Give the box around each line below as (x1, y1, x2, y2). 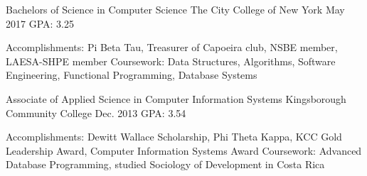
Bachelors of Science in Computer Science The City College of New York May (6, 2, 345, 16)
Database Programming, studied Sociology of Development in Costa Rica (6, 157, 325, 172)
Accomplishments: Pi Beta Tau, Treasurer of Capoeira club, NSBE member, (6, 40, 338, 55)
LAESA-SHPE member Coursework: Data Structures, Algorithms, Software (6, 53, 336, 68)
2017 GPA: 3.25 (6, 16, 74, 31)
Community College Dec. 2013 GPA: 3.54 (6, 105, 186, 120)
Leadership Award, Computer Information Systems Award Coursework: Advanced (6, 143, 362, 158)
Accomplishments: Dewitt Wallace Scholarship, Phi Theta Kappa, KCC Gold (6, 129, 342, 144)
